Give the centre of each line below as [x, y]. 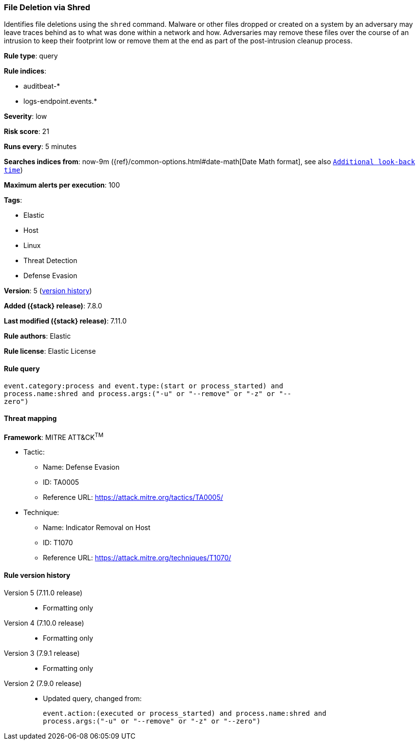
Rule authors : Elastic [38, 336]
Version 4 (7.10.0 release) [44, 623]
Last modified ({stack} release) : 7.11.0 [65, 321]
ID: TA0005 [61, 482]
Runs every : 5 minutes [40, 147]
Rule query [22, 368]
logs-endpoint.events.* [60, 101]
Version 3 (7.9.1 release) [42, 653]
